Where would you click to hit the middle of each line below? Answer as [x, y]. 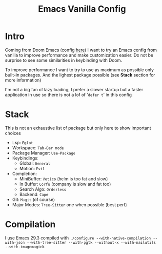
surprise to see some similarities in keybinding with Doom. [64, 60]
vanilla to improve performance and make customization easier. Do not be [79, 55]
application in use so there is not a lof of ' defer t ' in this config [69, 95]
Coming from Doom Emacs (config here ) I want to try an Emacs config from [81, 50]
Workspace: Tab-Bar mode [38, 148]
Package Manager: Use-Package [44, 153]
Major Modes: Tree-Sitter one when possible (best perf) [70, 205]
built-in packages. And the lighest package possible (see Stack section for [80, 75]
